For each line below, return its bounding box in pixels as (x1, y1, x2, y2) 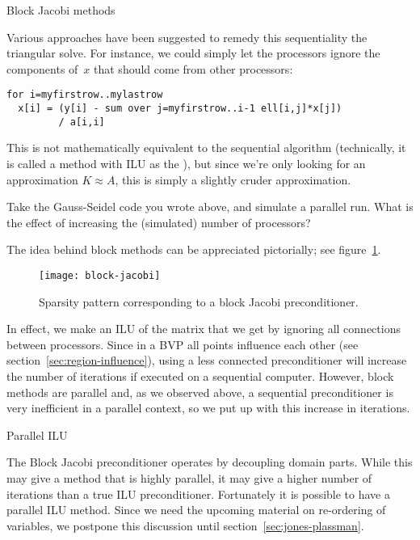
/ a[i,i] (58, 116, 105, 128)
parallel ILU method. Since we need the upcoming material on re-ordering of (6, 501, 386, 518)
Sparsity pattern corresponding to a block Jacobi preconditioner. (39, 293, 359, 310)
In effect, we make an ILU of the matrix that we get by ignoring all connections (6, 320, 401, 337)
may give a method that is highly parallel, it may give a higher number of (6, 469, 372, 486)
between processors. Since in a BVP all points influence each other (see (6, 335, 359, 352)
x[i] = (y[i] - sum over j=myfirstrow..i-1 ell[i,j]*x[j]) (18, 103, 342, 115)
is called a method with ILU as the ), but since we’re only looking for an (6, 154, 366, 171)
